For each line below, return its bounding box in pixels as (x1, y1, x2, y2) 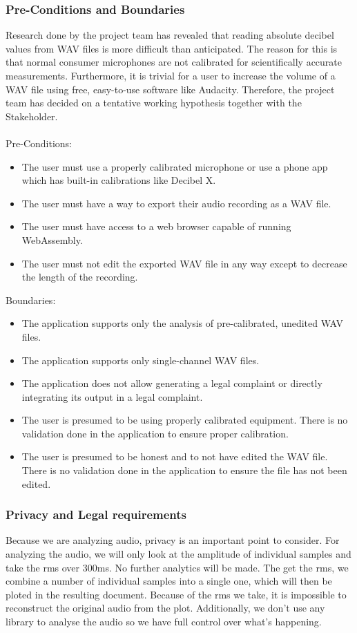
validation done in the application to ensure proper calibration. (21, 426, 289, 440)
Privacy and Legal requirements (6, 506, 187, 523)
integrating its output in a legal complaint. (21, 389, 203, 404)
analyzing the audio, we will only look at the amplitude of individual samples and (6, 547, 351, 561)
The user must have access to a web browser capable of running (21, 219, 291, 234)
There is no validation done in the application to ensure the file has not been (21, 463, 347, 478)
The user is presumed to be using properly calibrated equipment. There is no (21, 413, 348, 427)
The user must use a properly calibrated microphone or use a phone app (21, 159, 328, 173)
